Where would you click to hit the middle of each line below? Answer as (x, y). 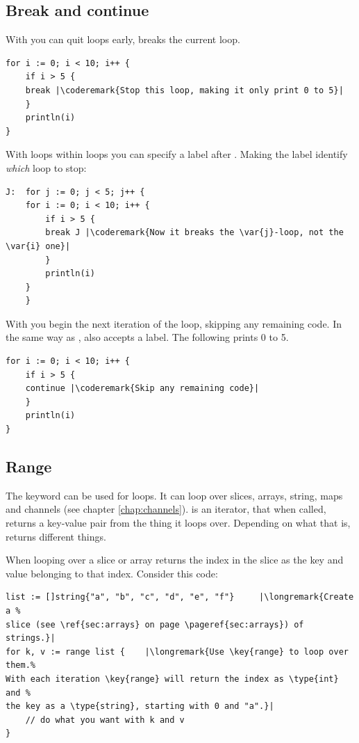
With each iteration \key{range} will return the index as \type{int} (172, 679)
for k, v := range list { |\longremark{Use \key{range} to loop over (177, 652)
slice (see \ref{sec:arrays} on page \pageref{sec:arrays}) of (155, 624)
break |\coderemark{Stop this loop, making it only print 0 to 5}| (184, 90)
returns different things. (56, 536)
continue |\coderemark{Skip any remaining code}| (142, 389)
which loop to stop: (46, 167)
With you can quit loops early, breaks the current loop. (123, 39)
